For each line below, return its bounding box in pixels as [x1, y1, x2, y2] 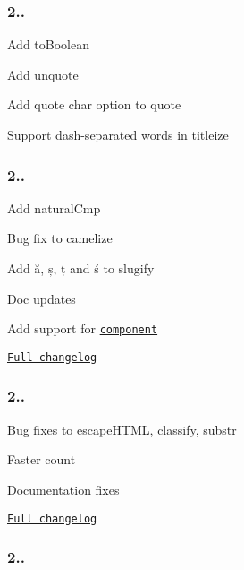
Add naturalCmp [7, 198, 101, 217]
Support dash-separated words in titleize [7, 125, 229, 143]
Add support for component [7, 319, 158, 338]
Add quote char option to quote [7, 95, 181, 114]
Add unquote [7, 65, 79, 83]
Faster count [7, 450, 76, 469]
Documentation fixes [7, 479, 120, 498]
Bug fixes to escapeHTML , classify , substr [7, 419, 237, 438]
